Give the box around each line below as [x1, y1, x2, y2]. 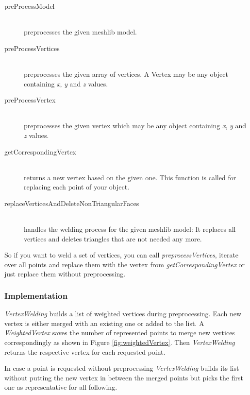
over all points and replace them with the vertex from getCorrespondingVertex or [4, 259, 245, 269]
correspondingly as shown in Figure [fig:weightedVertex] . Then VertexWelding [4, 337, 235, 347]
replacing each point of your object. [24, 182, 130, 192]
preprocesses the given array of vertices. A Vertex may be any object [24, 69, 228, 79]
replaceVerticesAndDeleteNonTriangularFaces [4, 198, 139, 208]
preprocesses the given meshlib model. [24, 27, 137, 37]
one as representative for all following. [4, 382, 117, 392]
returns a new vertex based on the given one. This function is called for [24, 172, 236, 182]
